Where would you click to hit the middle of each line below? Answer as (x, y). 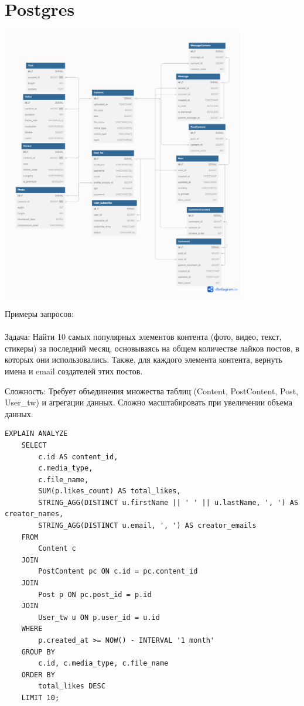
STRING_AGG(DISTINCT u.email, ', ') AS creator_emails (147, 526)
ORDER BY (38, 675)
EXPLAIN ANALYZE (36, 434)
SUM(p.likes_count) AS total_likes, (110, 491)
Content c (57, 549)
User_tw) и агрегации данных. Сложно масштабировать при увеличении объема (148, 402)
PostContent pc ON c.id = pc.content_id (118, 572)
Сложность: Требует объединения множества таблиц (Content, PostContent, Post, (152, 390)
